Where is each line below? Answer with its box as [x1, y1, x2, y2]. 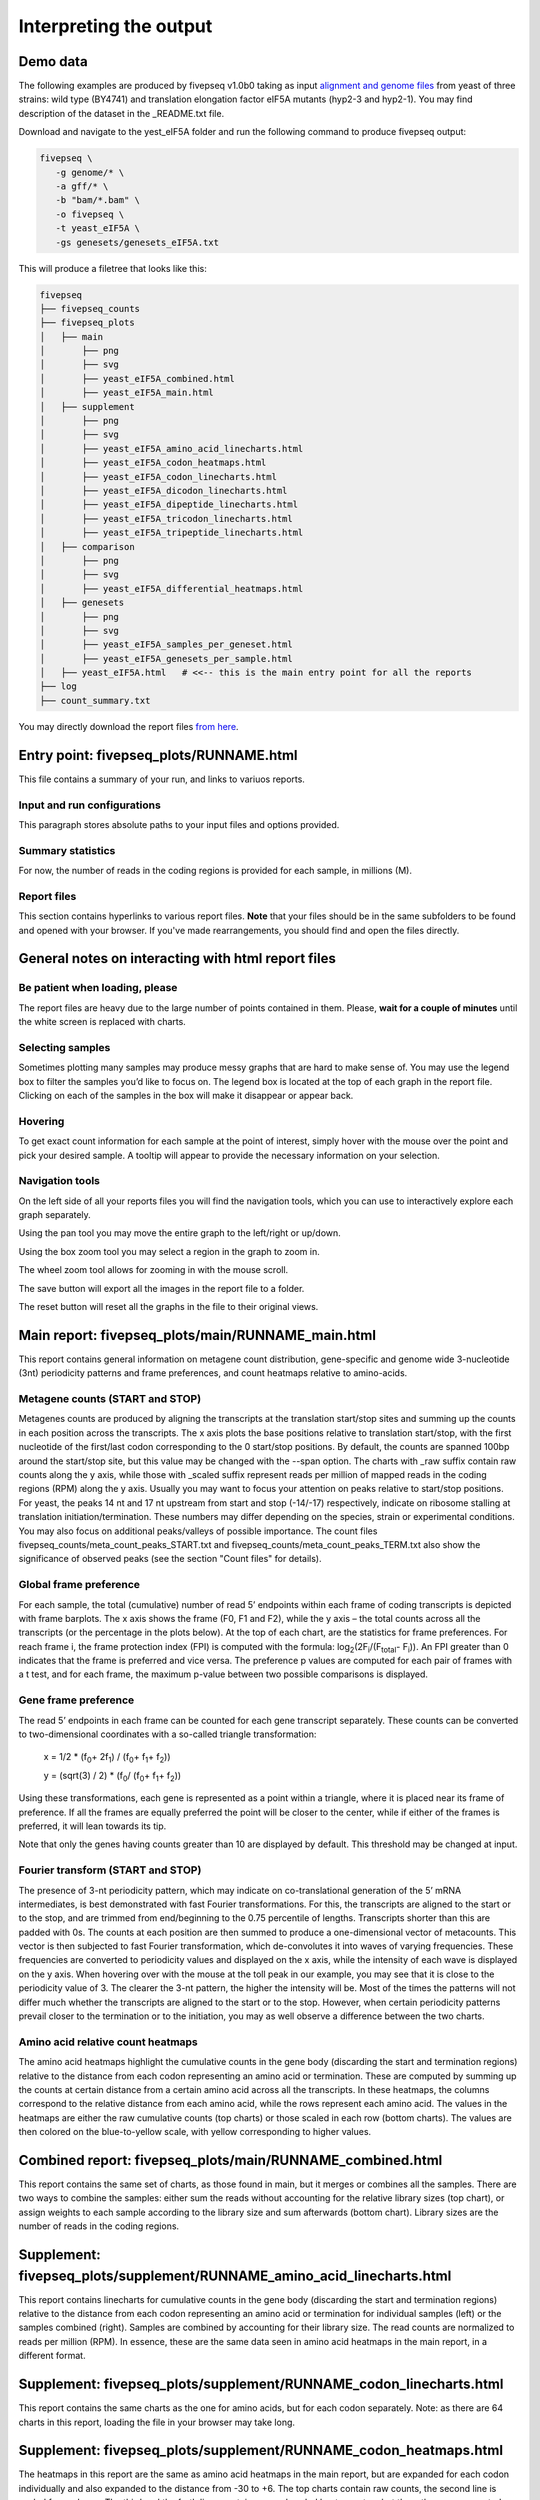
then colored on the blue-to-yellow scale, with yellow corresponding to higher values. [18, 2126, 372, 2138]
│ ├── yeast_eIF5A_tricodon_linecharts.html [39, 513, 294, 524]
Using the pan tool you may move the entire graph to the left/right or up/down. [18, 1227, 342, 1239]
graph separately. [18, 1209, 92, 1221]
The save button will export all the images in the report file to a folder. [18, 1282, 305, 1294]
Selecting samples [18, 1040, 111, 1054]
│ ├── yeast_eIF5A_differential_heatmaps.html [39, 583, 304, 594]
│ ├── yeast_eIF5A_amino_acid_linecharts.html [39, 443, 304, 454]
